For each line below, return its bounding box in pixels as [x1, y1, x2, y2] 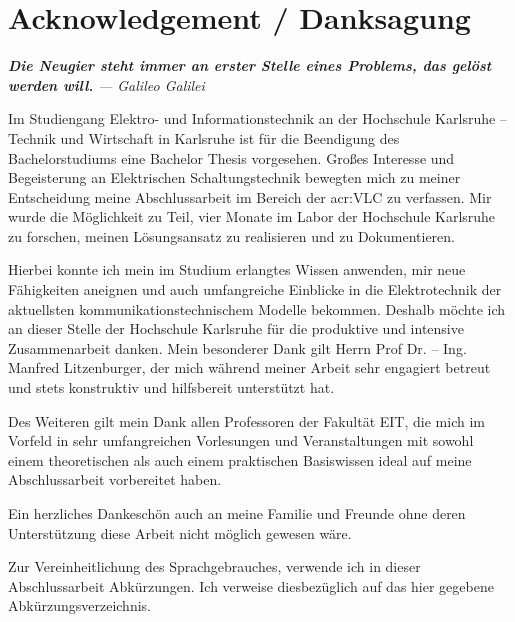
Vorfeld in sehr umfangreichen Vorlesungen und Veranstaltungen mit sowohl [8, 430, 474, 451]
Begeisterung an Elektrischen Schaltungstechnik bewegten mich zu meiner [8, 167, 461, 188]
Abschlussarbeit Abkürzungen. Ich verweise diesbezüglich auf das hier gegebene [8, 575, 494, 596]
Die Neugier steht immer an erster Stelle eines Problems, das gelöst [8, 55, 492, 76]
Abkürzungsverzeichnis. [8, 595, 151, 616]
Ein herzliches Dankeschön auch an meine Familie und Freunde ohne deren [8, 503, 466, 523]
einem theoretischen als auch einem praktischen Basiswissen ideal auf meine [8, 449, 472, 470]
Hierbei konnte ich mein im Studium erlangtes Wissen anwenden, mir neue [8, 259, 466, 280]
